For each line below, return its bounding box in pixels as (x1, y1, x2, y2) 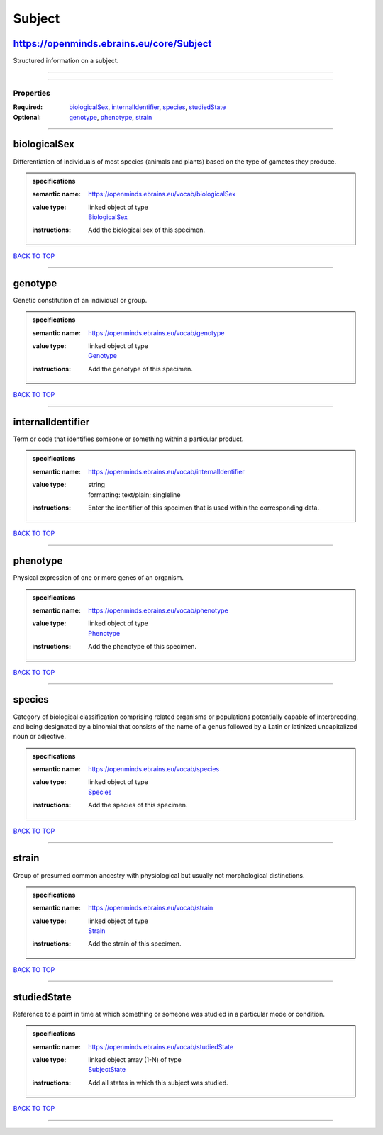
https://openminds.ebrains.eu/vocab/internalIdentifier (88, 467, 245, 476)
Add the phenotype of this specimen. (88, 642, 197, 651)
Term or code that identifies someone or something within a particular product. (13, 435, 244, 443)
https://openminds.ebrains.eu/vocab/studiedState (88, 1042, 234, 1051)
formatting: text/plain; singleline (88, 490, 181, 499)
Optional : (13, 113, 42, 121)
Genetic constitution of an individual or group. (13, 296, 148, 304)
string (88, 481, 106, 489)
